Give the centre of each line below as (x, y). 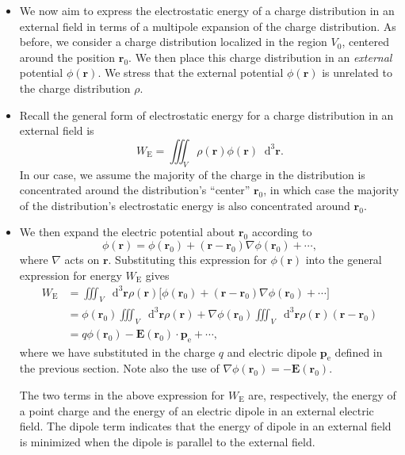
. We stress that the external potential (191, 73)
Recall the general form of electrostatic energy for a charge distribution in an (206, 115)
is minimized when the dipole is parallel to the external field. (167, 441)
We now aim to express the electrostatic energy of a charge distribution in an (207, 10)
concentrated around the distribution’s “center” (135, 190)
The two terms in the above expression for (122, 394)
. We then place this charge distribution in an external (260, 57)
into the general (344, 259)
